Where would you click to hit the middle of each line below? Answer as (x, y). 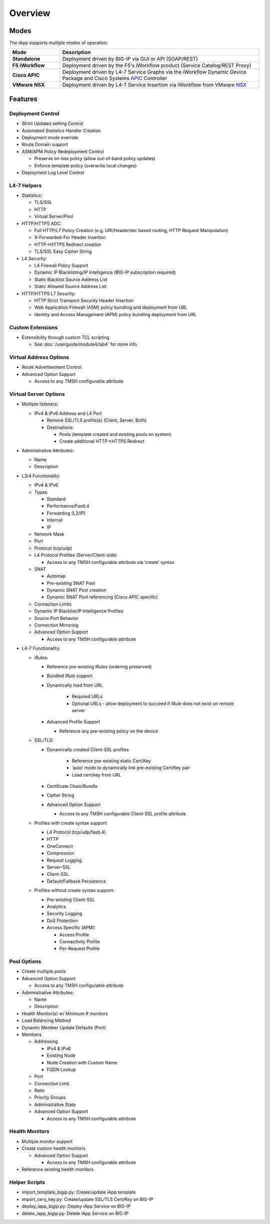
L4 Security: (34, 258)
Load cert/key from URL (96, 775)
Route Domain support (45, 145)
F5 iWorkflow (28, 66)
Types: (41, 492)
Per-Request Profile (79, 949)
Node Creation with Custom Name (82, 1062)
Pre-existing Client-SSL (71, 899)
